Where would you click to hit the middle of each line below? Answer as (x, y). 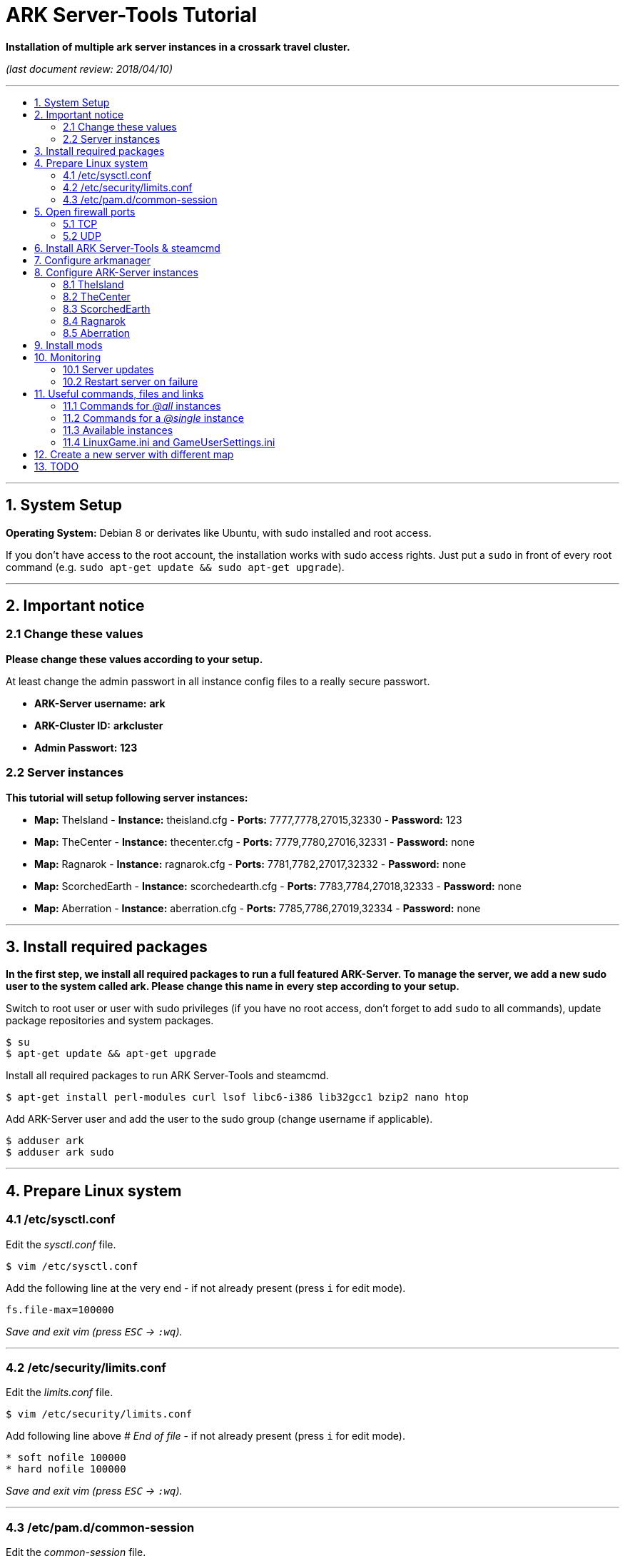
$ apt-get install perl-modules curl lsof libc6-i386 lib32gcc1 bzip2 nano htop (238, 1097)
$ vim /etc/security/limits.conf (99, 1414)
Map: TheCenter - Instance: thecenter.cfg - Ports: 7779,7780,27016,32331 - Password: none (255, 842)
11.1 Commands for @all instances (142, 405)
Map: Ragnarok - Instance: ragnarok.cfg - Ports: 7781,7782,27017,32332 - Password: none (250, 864)
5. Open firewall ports (85, 211)
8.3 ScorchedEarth (107, 308)
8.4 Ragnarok (94, 320)
